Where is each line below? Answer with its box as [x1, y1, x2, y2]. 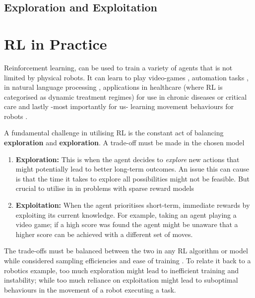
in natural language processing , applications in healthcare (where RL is [4, 82, 223, 92]
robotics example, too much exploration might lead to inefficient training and [4, 265, 239, 275]
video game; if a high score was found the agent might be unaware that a [15, 219, 238, 230]
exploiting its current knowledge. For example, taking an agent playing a [15, 209, 237, 220]
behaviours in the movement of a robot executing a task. [4, 284, 176, 295]
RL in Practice [4, 33, 107, 54]
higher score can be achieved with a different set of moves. [15, 229, 193, 239]
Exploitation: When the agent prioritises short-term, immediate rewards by [15, 200, 250, 210]
